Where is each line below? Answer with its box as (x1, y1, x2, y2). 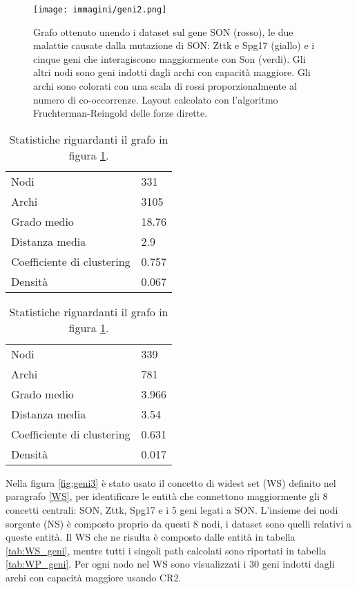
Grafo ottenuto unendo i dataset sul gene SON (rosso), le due (33, 24, 293, 39)
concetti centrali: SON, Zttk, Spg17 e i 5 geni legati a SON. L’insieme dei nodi (6, 503, 338, 516)
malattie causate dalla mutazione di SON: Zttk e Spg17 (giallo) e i (33, 38, 315, 52)
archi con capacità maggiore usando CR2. (6, 570, 182, 584)
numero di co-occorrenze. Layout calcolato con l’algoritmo (33, 92, 278, 106)
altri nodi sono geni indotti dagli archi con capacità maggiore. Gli (33, 65, 311, 79)
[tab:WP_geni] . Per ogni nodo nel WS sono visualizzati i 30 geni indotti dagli (6, 557, 335, 571)
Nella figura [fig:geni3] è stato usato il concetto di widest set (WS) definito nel (6, 475, 336, 490)
